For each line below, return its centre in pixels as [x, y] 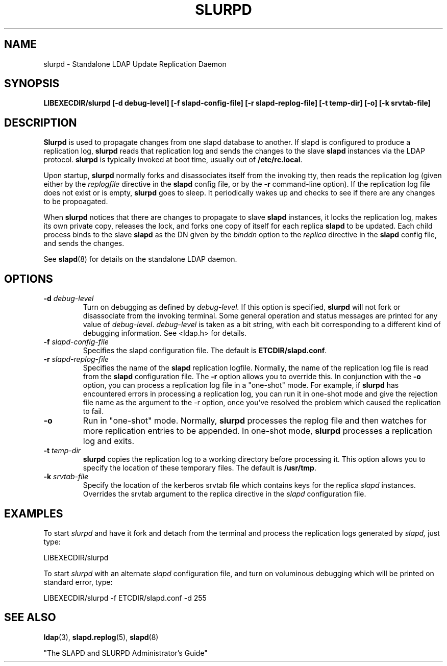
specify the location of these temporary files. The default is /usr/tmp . [200, 468]
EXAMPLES [34, 513]
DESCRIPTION [41, 122]
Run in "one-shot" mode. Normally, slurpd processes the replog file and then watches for [255, 421]
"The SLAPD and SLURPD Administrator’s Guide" [126, 653]
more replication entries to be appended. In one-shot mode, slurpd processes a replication [258, 431]
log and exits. [109, 441]
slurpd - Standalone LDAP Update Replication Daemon [135, 64]
